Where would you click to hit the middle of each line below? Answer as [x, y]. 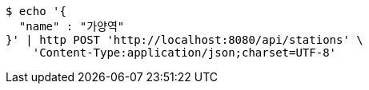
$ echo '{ [36, 11]
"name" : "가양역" [72, 26]
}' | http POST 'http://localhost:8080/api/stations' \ [184, 40]
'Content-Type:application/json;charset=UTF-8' [184, 53]
